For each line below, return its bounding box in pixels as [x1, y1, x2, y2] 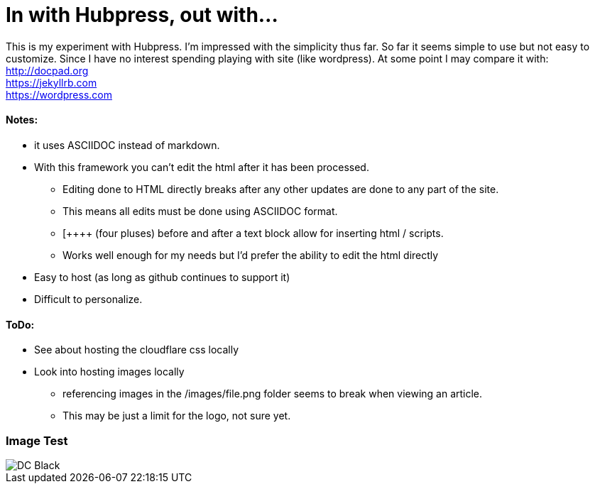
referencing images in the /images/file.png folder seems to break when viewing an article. [62, 388, 483, 400]
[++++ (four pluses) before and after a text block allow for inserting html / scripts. [62, 226, 444, 239]
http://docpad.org [6, 64, 89, 77]
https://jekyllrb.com [6, 76, 97, 89]
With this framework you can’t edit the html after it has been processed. [34, 160, 369, 173]
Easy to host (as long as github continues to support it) [34, 270, 290, 283]
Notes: [6, 114, 38, 126]
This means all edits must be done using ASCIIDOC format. [62, 204, 338, 217]
